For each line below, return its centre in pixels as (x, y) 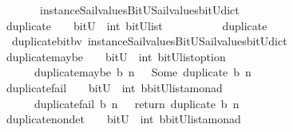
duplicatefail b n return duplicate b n (137, 103)
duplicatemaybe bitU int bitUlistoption (116, 56)
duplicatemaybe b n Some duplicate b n (143, 72)
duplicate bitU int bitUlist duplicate (137, 25)
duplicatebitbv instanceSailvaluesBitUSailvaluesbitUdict (149, 41)
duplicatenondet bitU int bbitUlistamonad (123, 119)
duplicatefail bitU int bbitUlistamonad (114, 87)
